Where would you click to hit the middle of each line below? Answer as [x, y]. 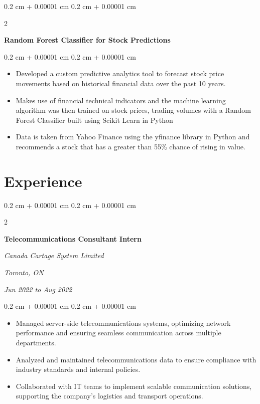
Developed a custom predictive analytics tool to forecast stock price [120, 73]
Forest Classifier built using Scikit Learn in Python [94, 120]
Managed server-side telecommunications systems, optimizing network [123, 323]
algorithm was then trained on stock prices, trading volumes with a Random [133, 110]
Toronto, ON [24, 272]
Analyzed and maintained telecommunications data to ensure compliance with [136, 359]
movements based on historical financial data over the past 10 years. [121, 83]
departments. [36, 342]
